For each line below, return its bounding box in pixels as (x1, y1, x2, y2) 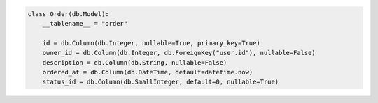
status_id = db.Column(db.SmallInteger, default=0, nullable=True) (42, 78, 279, 86)
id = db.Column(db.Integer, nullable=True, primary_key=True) (42, 39, 260, 47)
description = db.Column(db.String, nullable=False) (42, 58, 227, 66)
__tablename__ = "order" (42, 19, 128, 27)
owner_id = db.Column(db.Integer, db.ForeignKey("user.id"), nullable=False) (42, 49, 316, 57)
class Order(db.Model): (27, 10, 110, 17)
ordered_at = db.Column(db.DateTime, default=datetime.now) (42, 68, 253, 76)
